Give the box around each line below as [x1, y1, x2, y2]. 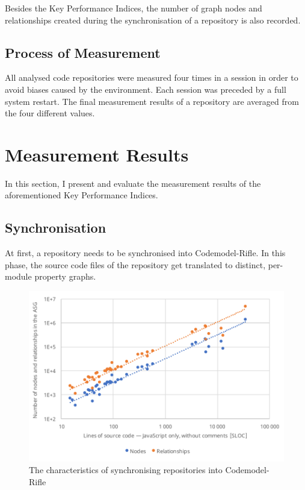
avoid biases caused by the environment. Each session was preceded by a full [5, 83, 286, 95]
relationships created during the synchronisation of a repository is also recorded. [5, 13, 301, 26]
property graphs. [34, 270, 96, 283]
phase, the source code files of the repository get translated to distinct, [5, 258, 266, 271]
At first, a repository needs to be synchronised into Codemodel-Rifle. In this [5, 247, 286, 259]
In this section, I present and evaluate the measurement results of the [5, 177, 261, 189]
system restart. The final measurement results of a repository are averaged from [5, 95, 299, 107]
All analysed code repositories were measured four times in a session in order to [5, 71, 298, 84]
